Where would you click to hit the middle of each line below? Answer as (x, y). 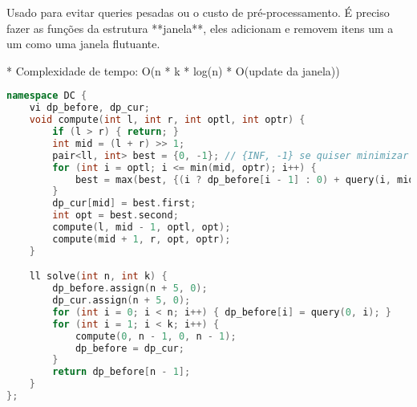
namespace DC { (47, 96)
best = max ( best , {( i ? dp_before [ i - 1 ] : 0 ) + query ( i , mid (245, 179)
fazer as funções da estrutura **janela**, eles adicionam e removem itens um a (200, 28)
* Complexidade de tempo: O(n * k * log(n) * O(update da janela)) (173, 70)
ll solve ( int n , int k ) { (98, 277)
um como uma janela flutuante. (83, 44)
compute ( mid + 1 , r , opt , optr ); (142, 239)
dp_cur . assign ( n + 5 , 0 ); (121, 301)
